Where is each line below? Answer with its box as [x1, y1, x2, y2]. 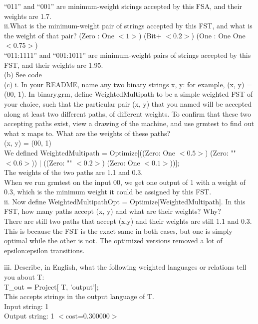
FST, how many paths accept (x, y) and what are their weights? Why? [4, 206, 221, 216]
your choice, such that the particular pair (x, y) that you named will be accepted [4, 98, 252, 109]
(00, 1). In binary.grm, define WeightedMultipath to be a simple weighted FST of [4, 89, 253, 99]
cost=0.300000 [65, 311, 110, 321]
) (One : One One [191, 30, 246, 40]
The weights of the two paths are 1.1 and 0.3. [4, 167, 143, 177]
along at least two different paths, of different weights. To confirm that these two [4, 108, 252, 119]
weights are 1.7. [4, 10, 51, 21]
